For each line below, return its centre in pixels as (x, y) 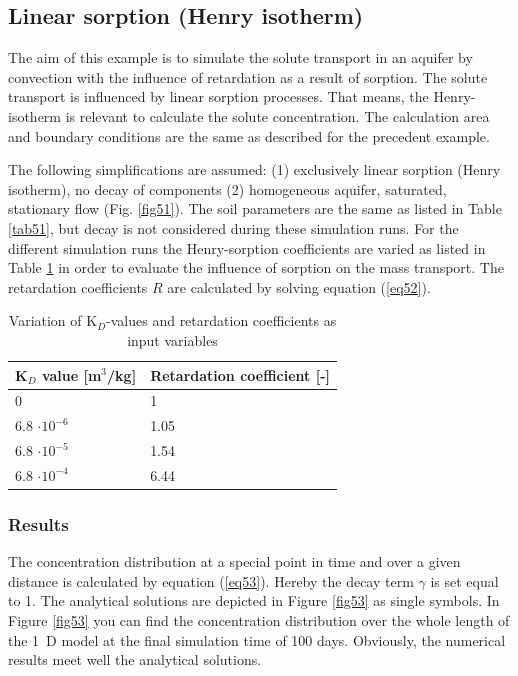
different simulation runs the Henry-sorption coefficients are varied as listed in (247, 247)
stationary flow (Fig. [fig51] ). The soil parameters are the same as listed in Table (255, 208)
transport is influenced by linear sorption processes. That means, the (218, 96)
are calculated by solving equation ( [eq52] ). (299, 286)
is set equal (464, 580)
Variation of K (53, 320)
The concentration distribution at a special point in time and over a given (234, 561)
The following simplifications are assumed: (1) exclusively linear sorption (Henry (254, 169)
